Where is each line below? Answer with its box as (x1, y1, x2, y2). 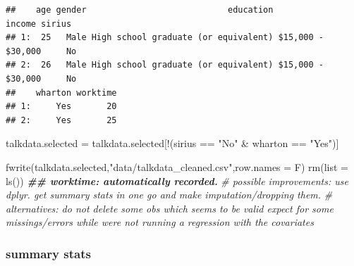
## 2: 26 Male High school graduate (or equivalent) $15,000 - (6, 60, 324, 70)
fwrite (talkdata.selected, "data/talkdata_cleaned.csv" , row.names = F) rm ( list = (6, 159, 349, 174)
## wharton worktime (6, 87, 117, 98)
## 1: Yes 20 (6, 101, 117, 112)
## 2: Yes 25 (6, 115, 117, 125)
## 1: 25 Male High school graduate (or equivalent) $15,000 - (6, 32, 324, 43)
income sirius (6, 18, 72, 29)
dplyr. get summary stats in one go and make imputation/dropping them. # (6, 187, 333, 202)
